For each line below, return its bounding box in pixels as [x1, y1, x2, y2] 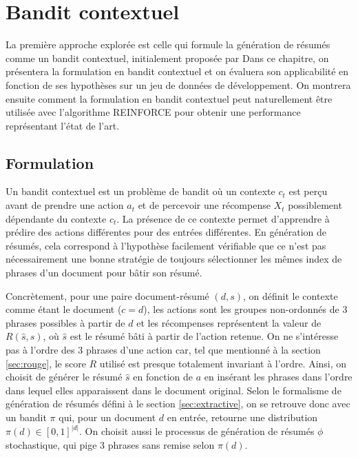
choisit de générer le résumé [6, 369, 123, 384]
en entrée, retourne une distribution [167, 409, 318, 424]
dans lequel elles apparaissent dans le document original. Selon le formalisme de [6, 383, 341, 397]
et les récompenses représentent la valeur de [136, 315, 322, 329]
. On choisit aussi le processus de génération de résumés [79, 424, 315, 438]
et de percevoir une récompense [138, 198, 271, 212]
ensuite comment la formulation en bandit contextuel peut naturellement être [6, 91, 333, 105]
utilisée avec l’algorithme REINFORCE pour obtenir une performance [6, 105, 301, 119]
